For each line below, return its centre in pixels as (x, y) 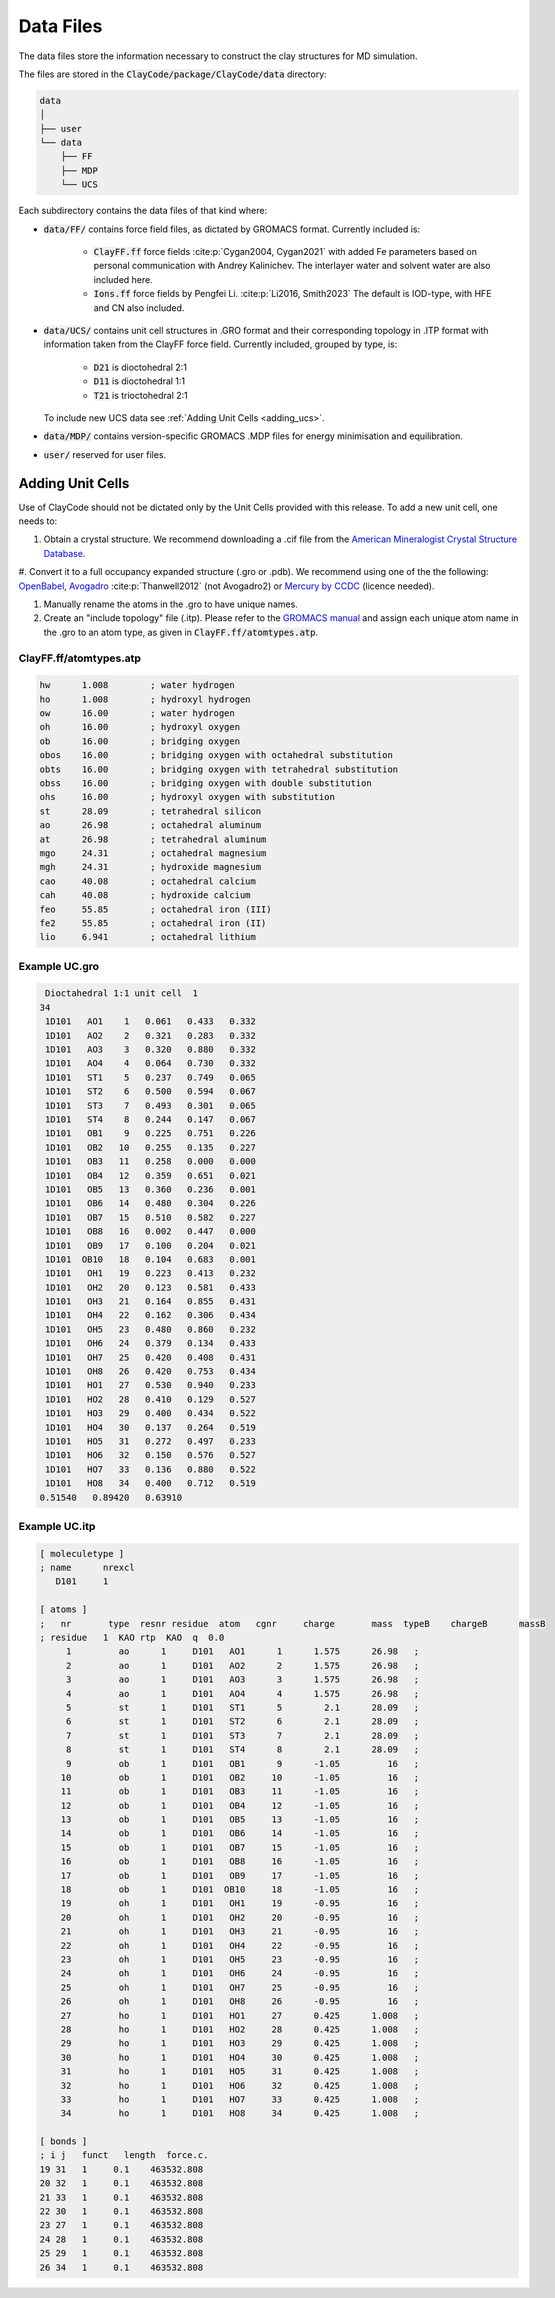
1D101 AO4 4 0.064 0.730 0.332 (151, 1063)
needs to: (38, 521)
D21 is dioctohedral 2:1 (140, 367)
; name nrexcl (87, 1568)
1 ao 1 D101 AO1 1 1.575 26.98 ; (242, 1651)
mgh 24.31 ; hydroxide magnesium (150, 867)
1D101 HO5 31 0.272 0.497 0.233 (151, 1441)
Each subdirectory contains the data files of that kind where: (143, 211)
